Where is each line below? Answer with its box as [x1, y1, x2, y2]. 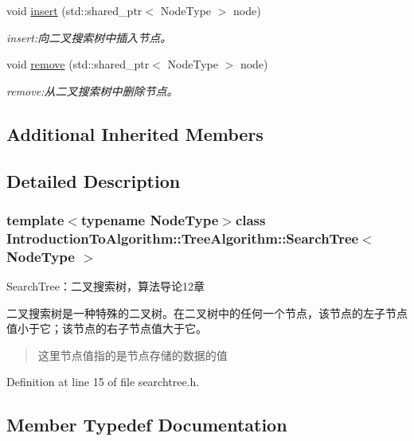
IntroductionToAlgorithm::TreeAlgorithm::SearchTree [6, 228, 359, 248]
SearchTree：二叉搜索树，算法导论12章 [6, 278, 205, 294]
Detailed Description [6, 168, 181, 193]
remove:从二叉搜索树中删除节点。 [6, 82, 178, 99]
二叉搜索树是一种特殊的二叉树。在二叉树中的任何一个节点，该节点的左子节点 [6, 304, 408, 321]
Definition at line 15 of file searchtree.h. [6, 373, 200, 390]
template [6, 209, 64, 229]
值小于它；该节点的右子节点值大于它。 [6, 320, 207, 337]
